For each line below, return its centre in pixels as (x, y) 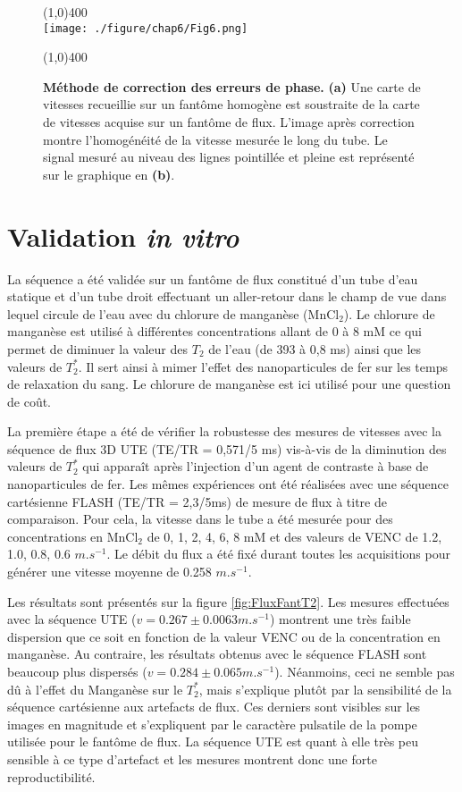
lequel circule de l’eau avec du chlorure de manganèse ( (158, 313)
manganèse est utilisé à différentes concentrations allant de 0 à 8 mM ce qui (214, 331)
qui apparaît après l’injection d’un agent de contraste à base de (256, 466)
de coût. (29, 401)
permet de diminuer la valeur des (98, 348)
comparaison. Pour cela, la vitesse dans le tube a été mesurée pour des (200, 519)
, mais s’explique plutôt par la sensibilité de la (325, 689)
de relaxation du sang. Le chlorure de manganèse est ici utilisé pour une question (229, 384)
